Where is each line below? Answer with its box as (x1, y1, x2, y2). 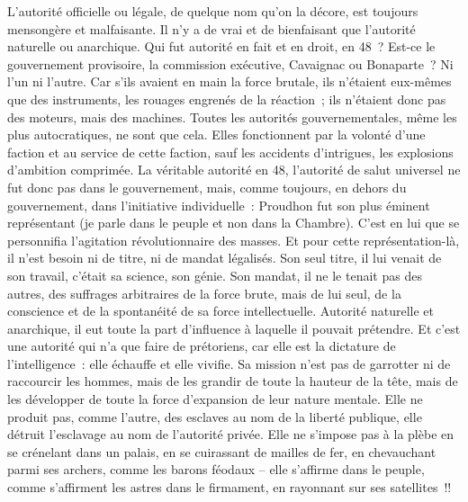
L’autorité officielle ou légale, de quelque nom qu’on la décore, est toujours (7, 2, 418, 20)
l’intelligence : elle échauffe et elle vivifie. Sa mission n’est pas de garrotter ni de (7, 354, 451, 372)
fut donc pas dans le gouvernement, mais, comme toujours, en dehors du (7, 177, 407, 196)
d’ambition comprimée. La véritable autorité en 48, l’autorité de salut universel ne (7, 160, 461, 179)
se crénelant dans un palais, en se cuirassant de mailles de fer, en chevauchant (7, 442, 436, 461)
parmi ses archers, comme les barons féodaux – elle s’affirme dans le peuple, (7, 460, 425, 479)
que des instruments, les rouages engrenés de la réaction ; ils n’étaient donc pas (7, 89, 446, 108)
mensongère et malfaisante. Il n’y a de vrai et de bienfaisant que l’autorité (7, 19, 416, 38)
